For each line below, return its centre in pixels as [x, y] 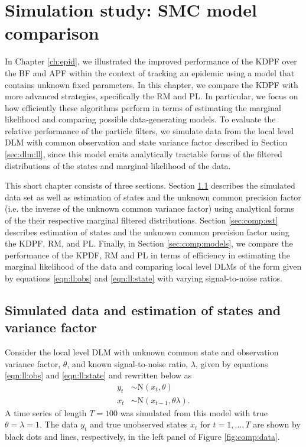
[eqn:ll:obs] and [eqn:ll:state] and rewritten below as [98, 375]
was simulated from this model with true [194, 412]
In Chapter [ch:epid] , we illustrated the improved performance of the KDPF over [151, 61]
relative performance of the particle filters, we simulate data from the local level [149, 130]
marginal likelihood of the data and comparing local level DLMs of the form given [153, 266]
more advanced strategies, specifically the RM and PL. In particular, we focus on [152, 96]
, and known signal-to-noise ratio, [128, 363]
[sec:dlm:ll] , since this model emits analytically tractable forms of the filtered [144, 154]
